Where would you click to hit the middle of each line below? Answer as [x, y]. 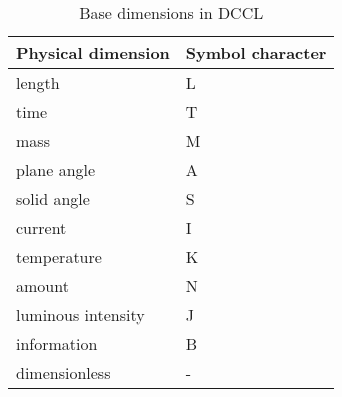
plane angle [56, 169]
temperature [59, 256]
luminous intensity [80, 314]
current [41, 227]
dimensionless [63, 372]
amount [42, 285]
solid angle [53, 198]
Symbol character [256, 52]
